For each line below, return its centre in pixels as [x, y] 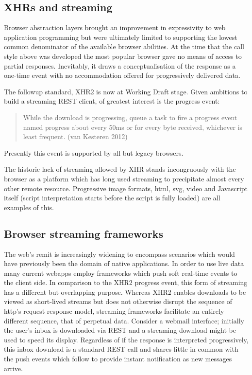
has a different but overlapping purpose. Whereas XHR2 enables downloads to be [125, 292]
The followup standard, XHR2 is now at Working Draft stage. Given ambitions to [126, 91]
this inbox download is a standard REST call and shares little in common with [121, 349]
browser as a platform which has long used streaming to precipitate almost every [124, 178]
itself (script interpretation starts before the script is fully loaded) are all [112, 198]
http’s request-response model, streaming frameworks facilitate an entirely [114, 311]
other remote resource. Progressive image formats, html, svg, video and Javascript [126, 188]
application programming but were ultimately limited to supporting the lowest [121, 37]
